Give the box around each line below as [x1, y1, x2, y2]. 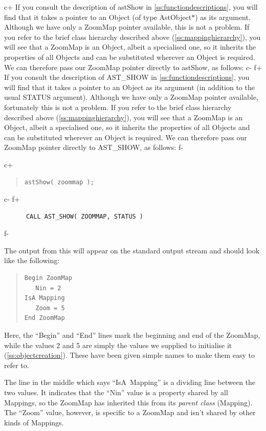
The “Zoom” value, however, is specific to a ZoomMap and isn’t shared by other [4, 407, 256, 418]
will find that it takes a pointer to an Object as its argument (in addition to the [4, 81, 255, 92]
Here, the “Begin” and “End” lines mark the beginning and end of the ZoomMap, [4, 330, 260, 340]
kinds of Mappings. [4, 417, 64, 427]
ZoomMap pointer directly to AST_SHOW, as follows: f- [4, 142, 183, 153]
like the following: [4, 255, 60, 266]
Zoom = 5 [35, 304, 65, 312]
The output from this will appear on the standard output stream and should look [4, 245, 260, 255]
